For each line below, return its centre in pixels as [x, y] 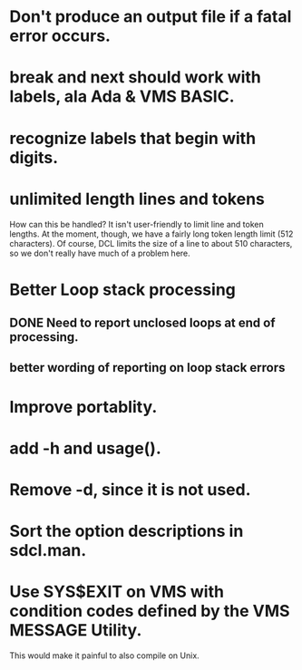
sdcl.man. [48, 551]
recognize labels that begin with [133, 138]
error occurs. [60, 36]
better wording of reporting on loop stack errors [147, 368]
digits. [34, 157]
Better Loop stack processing [122, 290]
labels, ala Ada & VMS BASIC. [122, 97]
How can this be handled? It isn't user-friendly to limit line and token [137, 224]
